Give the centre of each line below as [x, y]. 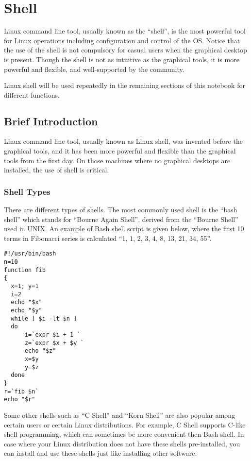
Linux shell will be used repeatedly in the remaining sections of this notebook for [125, 85]
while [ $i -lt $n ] [44, 318]
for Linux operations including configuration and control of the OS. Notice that [122, 40]
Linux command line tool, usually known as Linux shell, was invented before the [123, 141]
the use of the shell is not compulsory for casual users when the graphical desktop [125, 50]
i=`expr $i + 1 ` [52, 335]
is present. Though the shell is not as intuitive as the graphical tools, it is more [122, 59]
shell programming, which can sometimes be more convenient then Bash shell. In [124, 434]
